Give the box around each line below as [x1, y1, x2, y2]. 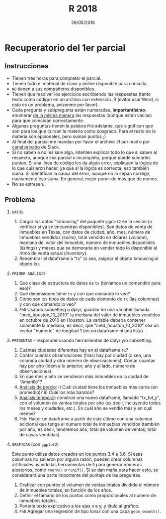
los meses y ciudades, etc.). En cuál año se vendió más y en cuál [19, 405, 153, 411]
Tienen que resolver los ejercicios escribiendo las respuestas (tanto [11, 91, 151, 97]
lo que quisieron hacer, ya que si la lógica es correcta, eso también [11, 165, 150, 171]
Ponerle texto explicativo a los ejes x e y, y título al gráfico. [19, 503, 140, 509]
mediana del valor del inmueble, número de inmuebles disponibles [19, 240, 155, 246]
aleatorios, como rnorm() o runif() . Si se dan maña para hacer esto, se [11, 467, 159, 473]
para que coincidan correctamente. [11, 118, 84, 124]
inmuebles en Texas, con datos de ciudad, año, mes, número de [19, 229, 151, 235]
